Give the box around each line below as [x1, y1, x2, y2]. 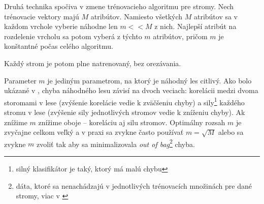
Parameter [4, 75, 37, 85]
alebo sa [218, 127, 244, 137]
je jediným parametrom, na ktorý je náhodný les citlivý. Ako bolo [47, 75, 252, 85]
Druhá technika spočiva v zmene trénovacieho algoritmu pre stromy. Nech [4, 1, 234, 11]
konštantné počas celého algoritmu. [4, 41, 113, 51]
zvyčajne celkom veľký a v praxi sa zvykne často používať [4, 127, 184, 137]
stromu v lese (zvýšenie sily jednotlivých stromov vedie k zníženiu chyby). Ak [4, 107, 245, 117]
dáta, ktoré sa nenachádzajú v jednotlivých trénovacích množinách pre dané [16, 180, 252, 191]
